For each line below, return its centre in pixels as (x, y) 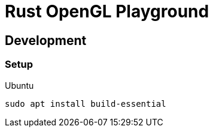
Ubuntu (19, 85)
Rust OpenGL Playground (107, 11)
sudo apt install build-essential (86, 103)
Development (46, 40)
